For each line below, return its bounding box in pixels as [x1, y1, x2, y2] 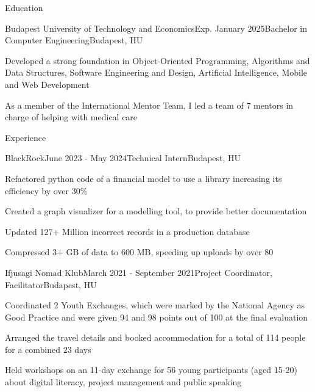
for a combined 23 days [5, 343, 91, 355]
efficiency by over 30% [5, 184, 88, 197]
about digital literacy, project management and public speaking [5, 376, 242, 388]
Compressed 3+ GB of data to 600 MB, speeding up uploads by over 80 [5, 245, 274, 258]
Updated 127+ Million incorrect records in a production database [5, 225, 250, 238]
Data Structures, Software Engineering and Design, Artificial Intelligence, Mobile [5, 66, 308, 79]
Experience [5, 131, 46, 143]
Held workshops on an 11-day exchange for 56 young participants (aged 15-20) [5, 363, 297, 376]
